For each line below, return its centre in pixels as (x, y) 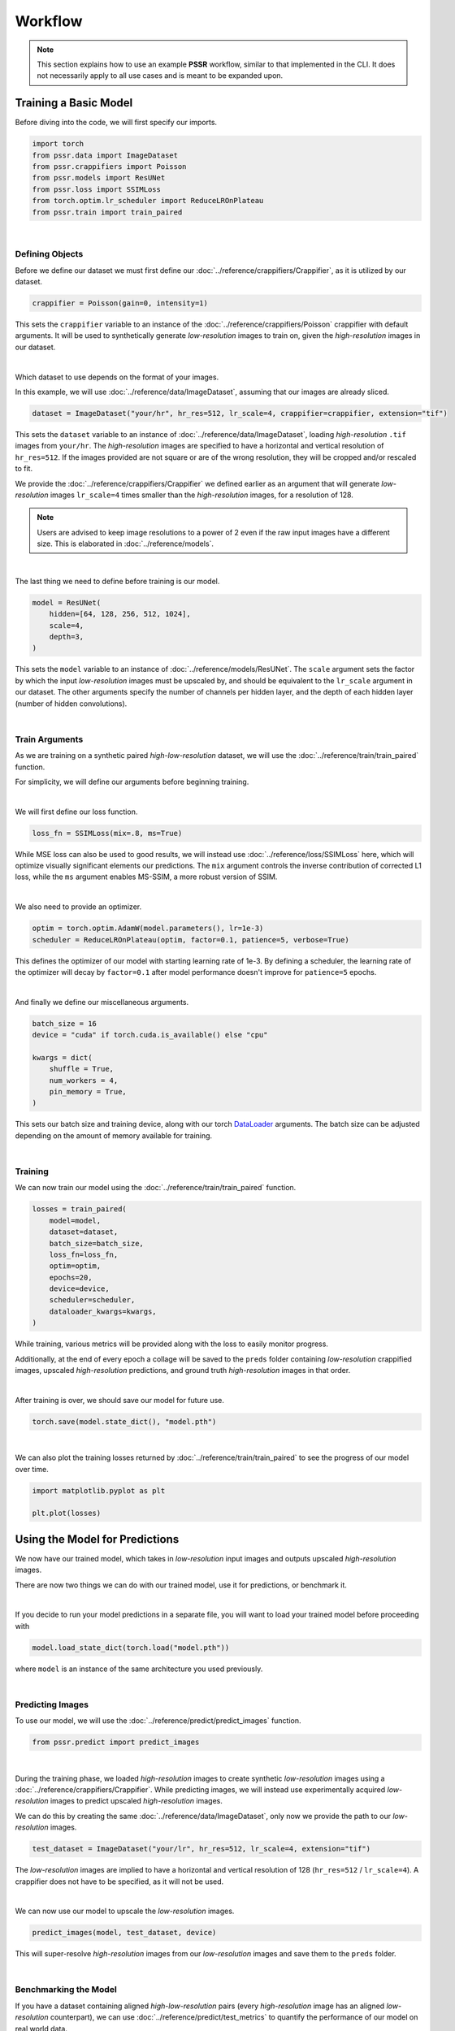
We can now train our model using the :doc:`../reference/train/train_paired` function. (156, 1188)
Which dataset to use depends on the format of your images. (117, 377)
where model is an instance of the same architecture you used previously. (139, 1669)
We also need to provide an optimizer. (78, 907)
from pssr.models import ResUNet (99, 178)
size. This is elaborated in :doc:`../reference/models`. (126, 543)
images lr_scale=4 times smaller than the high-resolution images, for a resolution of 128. (201, 495)
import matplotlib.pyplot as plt (99, 1490)
